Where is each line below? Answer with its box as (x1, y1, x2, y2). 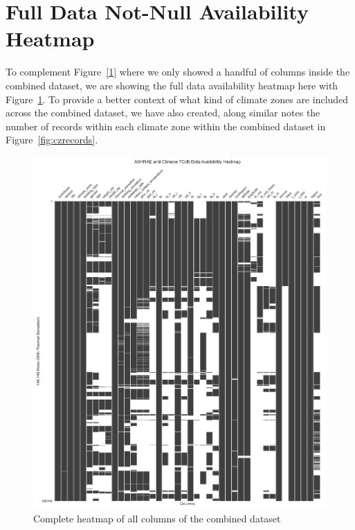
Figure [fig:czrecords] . (6, 132, 98, 147)
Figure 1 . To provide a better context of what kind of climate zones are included (6, 91, 349, 106)
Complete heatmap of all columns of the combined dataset (33, 511, 281, 526)
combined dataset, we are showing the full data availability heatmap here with (6, 78, 338, 92)
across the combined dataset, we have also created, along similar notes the (6, 105, 320, 120)
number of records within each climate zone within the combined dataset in (6, 118, 326, 133)
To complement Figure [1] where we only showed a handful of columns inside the (6, 64, 350, 79)
